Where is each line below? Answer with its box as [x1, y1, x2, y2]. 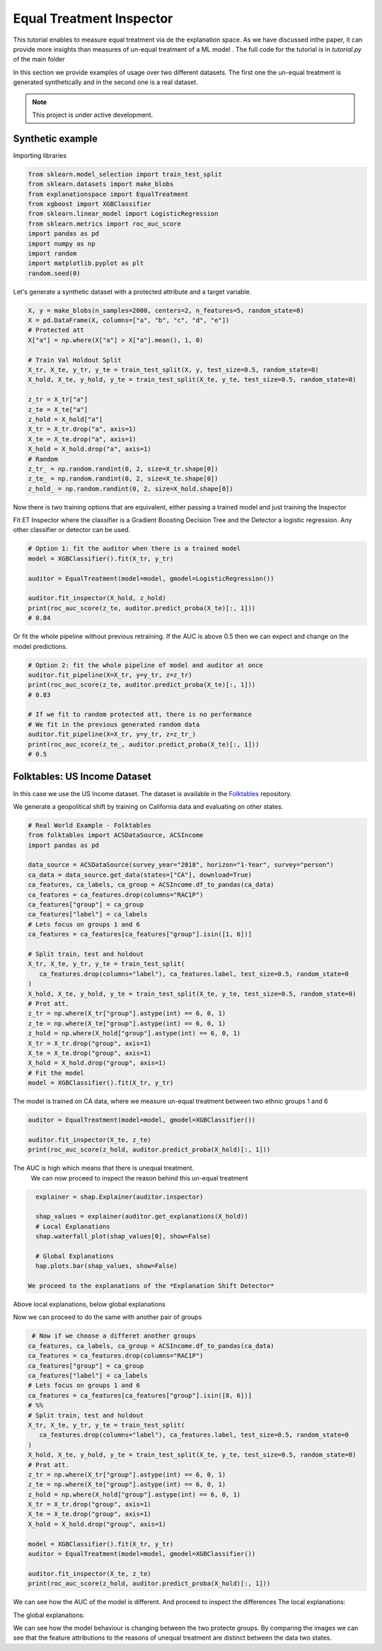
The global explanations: [13, 1611, 85, 1619]
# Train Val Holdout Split [28, 356, 122, 364]
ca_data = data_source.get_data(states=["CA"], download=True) [28, 870, 253, 879]
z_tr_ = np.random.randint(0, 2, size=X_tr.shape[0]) [28, 464, 219, 473]
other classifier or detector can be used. [13, 526, 131, 534]
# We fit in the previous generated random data [28, 720, 200, 728]
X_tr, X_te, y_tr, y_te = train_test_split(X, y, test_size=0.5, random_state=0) [28, 366, 320, 374]
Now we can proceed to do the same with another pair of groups [13, 1313, 202, 1321]
